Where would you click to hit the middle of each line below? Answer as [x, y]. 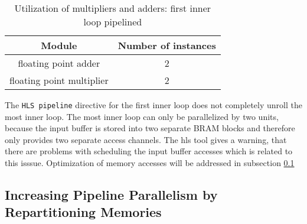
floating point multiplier [59, 80]
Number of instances [167, 45]
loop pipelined [113, 22]
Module [59, 45]
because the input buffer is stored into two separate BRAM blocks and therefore [150, 128]
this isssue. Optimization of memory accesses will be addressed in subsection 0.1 [150, 163]
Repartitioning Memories [83, 212]
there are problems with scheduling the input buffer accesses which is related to [149, 151]
